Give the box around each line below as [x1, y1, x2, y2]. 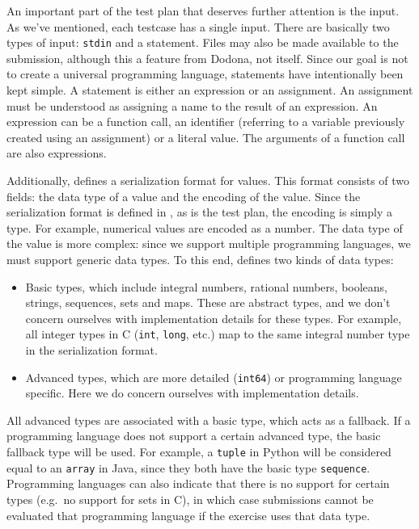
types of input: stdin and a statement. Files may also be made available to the [6, 34, 399, 51]
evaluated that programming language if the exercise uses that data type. [6, 506, 370, 523]
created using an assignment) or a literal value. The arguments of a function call [6, 128, 405, 145]
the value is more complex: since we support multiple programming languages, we [6, 235, 411, 252]
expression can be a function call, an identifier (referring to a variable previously [6, 113, 405, 130]
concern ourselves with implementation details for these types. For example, [25, 309, 402, 326]
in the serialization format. [25, 342, 158, 358]
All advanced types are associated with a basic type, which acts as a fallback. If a [6, 411, 411, 428]
